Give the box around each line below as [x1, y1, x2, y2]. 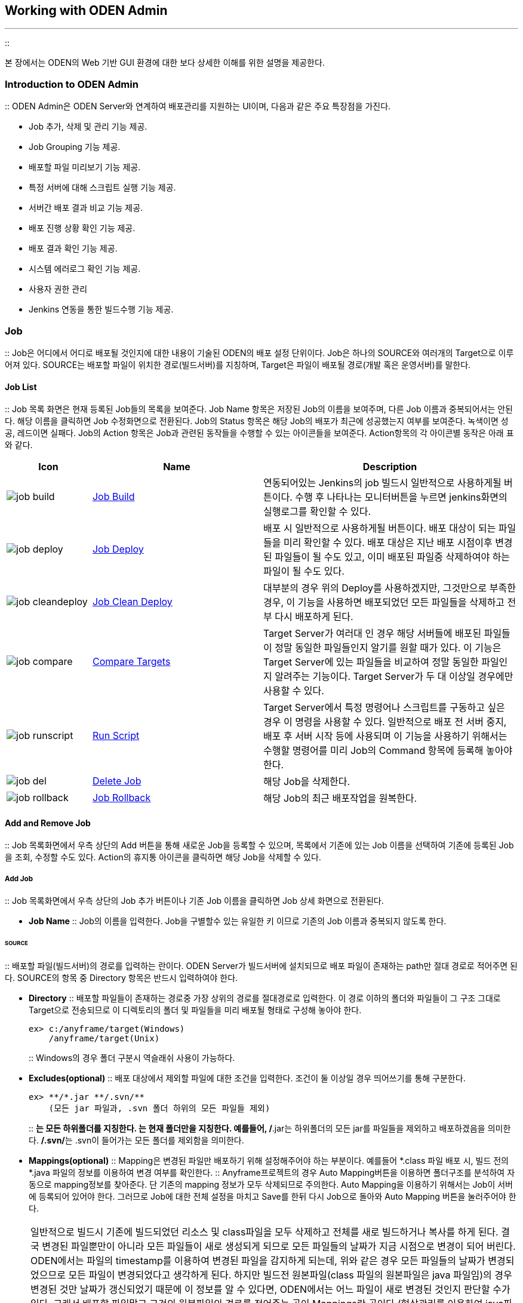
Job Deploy [92, 543, 144, 556]
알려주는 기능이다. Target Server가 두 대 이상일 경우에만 [275, 670, 513, 683]
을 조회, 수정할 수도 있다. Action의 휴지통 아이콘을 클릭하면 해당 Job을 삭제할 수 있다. [5, 852, 321, 863]
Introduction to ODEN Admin [5, 78, 139, 90]
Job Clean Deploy [92, 596, 173, 608]
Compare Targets [92, 655, 171, 668]
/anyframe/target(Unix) [48, 1033, 160, 1043]
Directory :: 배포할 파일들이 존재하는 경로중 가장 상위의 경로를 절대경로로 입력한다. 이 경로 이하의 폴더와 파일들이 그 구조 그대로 [29, 992, 501, 1003]
